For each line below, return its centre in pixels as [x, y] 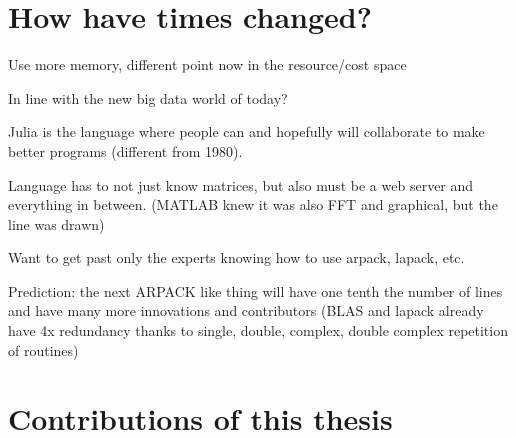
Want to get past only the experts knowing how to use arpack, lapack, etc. [236, 257]
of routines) [43, 349]
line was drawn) [56, 223]
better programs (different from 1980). [125, 150]
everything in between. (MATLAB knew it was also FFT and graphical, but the [253, 204]
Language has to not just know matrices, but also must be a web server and [241, 184]
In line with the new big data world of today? [148, 97]
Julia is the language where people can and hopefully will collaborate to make [246, 131]
